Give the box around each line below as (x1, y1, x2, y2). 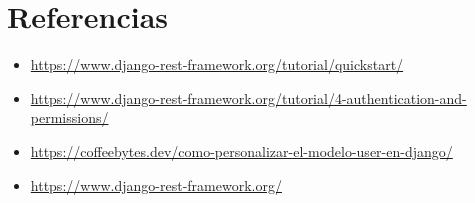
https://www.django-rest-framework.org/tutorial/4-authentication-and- (30, 87, 467, 108)
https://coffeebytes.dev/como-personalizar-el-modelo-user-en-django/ (30, 140, 453, 161)
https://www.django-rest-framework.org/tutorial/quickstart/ (30, 54, 404, 75)
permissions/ (30, 107, 109, 128)
